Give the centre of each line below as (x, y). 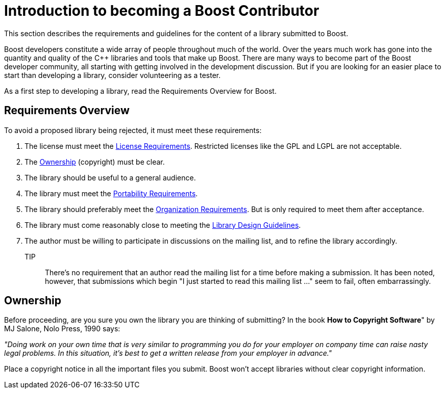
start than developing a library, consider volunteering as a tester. (113, 75)
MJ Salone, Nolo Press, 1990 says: (62, 329)
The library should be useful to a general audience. (110, 177)
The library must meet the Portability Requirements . (111, 193)
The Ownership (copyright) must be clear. (95, 162)
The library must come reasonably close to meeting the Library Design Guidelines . (163, 225)
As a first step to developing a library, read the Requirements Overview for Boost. (140, 91)
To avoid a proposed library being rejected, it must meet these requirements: (133, 130)
